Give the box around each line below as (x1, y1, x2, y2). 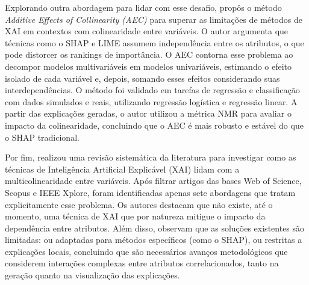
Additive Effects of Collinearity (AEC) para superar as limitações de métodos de (5, 13, 302, 25)
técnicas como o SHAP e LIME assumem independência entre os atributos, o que (5, 36, 304, 49)
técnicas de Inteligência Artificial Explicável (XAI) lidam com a (5, 162, 240, 175)
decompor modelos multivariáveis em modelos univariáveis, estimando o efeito (5, 60, 292, 72)
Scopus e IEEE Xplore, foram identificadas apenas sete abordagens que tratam (5, 186, 296, 198)
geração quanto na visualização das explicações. (5, 269, 180, 281)
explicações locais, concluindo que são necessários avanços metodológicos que (5, 245, 288, 257)
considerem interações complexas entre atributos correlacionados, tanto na (5, 257, 279, 269)
